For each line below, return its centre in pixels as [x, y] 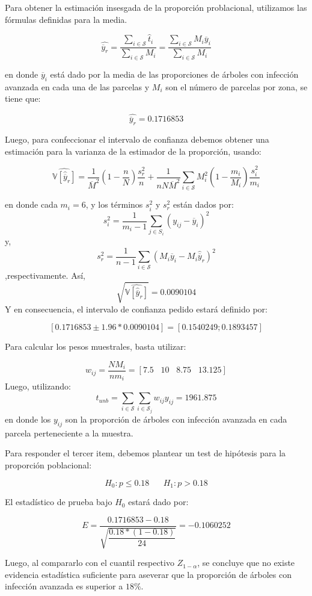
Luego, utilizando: [38, 386]
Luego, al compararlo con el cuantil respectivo [90, 563]
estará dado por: [158, 502]
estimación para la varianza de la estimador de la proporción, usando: [133, 151]
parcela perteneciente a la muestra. [69, 433]
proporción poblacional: [48, 465]
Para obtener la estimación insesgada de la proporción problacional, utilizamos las [156, 7]
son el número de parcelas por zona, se [237, 86]
